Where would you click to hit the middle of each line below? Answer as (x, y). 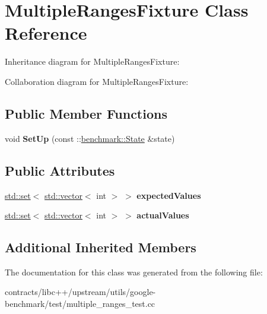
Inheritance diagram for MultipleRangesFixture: (92, 61)
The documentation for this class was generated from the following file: (134, 272)
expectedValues (169, 195)
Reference (46, 33)
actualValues (163, 215)
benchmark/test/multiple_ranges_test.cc (80, 304)
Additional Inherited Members (101, 247)
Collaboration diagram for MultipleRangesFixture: (97, 81)
